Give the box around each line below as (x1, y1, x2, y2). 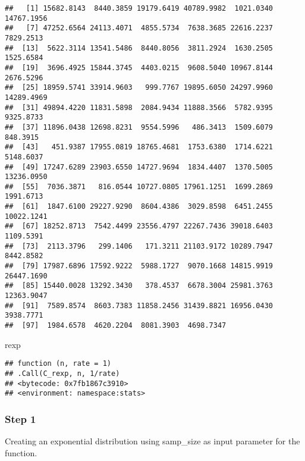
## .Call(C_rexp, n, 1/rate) (5, 369, 120, 378)
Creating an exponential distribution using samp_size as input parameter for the (5, 435, 300, 447)
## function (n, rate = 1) (5, 359, 111, 368)
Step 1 (5, 411, 36, 426)
